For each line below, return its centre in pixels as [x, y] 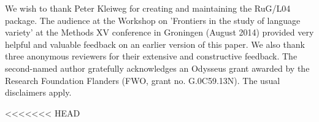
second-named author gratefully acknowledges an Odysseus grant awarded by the [157, 68]
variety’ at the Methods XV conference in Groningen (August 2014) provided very [159, 32]
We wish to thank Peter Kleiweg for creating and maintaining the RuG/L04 [148, 8]
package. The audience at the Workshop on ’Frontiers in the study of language [153, 20]
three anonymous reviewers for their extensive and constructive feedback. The [151, 56]
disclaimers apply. [38, 92]
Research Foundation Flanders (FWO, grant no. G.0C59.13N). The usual [143, 80]
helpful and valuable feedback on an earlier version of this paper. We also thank [155, 44]
